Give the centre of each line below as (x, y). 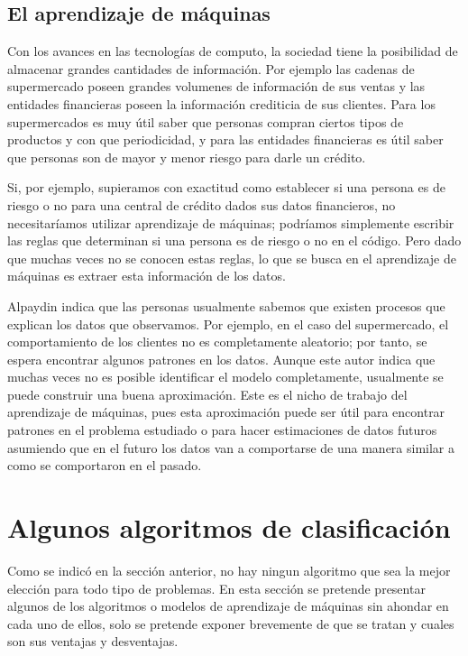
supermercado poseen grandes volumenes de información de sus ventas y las (216, 86)
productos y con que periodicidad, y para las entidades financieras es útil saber (225, 139)
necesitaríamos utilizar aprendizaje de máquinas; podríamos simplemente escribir (231, 222)
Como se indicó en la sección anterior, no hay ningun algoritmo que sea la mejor (229, 570)
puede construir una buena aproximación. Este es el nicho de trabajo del (207, 394)
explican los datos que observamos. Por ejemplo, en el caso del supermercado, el (228, 323)
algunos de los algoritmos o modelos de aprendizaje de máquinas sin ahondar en (228, 606)
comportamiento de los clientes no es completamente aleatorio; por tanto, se (217, 342)
